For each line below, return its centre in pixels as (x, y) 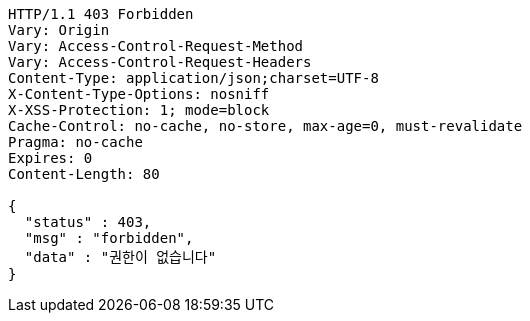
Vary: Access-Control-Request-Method (156, 46)
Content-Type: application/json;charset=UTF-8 (193, 78)
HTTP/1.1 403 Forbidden (101, 14)
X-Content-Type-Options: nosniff (139, 94)
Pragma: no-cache (75, 142)
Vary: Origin (59, 30)
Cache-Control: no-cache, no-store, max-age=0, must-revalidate (265, 126)
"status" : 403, (88, 222)
